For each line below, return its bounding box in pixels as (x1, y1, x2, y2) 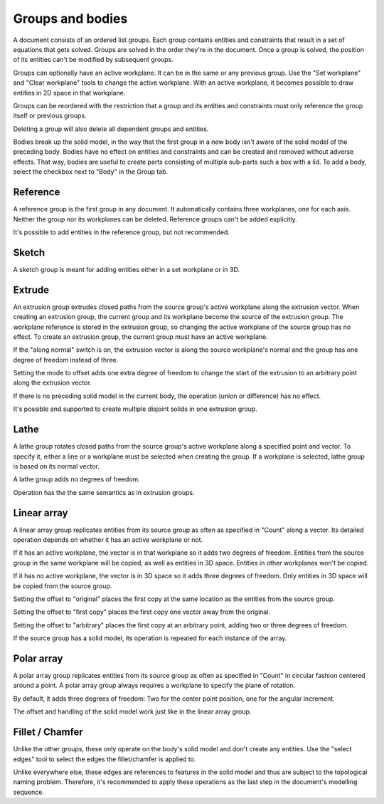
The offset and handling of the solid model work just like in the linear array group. (13, 707, 252, 716)
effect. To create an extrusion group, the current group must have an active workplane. (13, 332, 268, 341)
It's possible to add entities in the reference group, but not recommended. (13, 228, 230, 236)
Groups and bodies (13, 11, 128, 26)
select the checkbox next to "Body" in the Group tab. (13, 167, 169, 176)
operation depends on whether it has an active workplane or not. (13, 536, 203, 544)
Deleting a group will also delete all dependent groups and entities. (13, 125, 209, 133)
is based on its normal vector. (13, 461, 100, 470)
